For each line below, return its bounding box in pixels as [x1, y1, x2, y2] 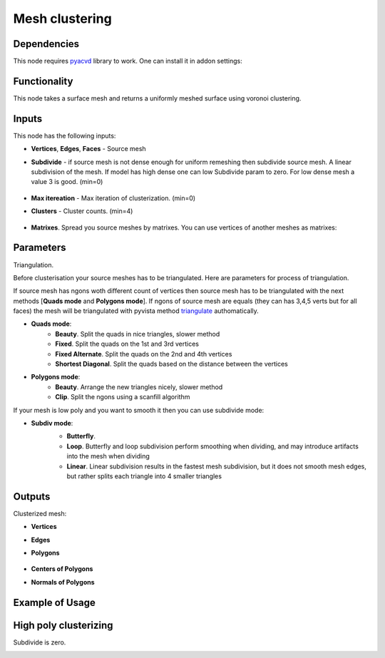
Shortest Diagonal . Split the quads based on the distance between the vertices [55, 360, 288, 369]
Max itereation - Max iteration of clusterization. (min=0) [31, 193, 196, 202]
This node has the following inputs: [13, 131, 116, 140]
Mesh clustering [13, 11, 112, 26]
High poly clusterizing [13, 619, 113, 631]
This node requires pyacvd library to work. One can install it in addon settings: [13, 57, 242, 66]
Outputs [13, 490, 51, 503]
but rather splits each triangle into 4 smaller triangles [66, 471, 222, 480]
